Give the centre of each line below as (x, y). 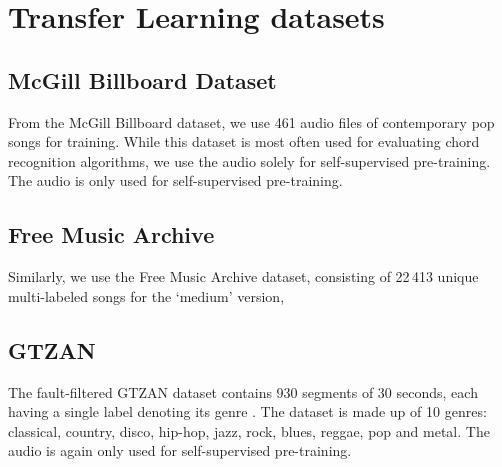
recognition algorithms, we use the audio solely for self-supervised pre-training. (249, 160)
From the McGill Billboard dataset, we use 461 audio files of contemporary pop (251, 121)
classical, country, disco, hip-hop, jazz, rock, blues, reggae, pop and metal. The (249, 430)
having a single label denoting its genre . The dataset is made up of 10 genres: (247, 411)
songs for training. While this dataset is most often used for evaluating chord (244, 141)
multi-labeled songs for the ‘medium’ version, (146, 295)
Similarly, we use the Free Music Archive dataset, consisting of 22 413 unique (243, 276)
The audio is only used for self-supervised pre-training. (175, 180)
